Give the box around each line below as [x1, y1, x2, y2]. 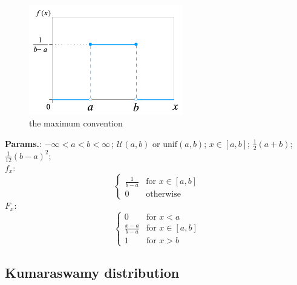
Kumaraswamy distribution [5, 263, 180, 281]
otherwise [146, 190, 181, 199]
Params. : [5, 137, 42, 149]
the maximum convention [29, 117, 123, 129]
